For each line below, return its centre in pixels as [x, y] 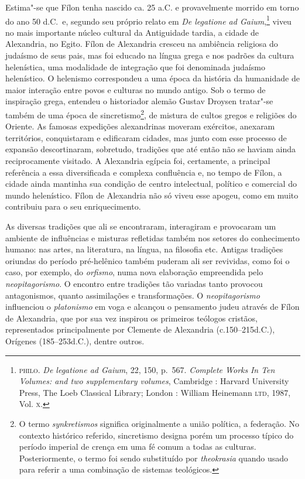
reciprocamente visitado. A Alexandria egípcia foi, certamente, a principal [138, 161]
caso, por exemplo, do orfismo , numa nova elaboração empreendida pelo [134, 272]
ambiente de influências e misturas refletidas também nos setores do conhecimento [152, 237]
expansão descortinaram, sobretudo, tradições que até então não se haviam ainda [150, 149]
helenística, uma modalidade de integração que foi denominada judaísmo [135, 66]
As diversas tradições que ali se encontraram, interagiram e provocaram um [141, 226]
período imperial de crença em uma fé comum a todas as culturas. [138, 447]
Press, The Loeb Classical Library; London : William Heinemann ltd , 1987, [155, 392]
